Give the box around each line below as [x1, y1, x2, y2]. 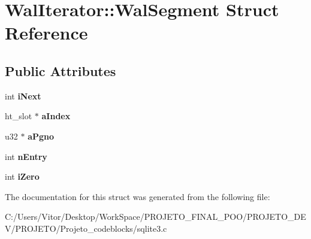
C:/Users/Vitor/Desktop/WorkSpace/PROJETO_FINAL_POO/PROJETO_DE [5, 210, 306, 223]
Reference [5, 20, 88, 45]
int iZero [5, 170, 40, 183]
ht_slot [5, 110, 32, 122]
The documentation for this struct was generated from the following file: [5, 190, 270, 202]
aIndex [41, 110, 71, 122]
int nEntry [5, 150, 47, 162]
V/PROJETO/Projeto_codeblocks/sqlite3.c [5, 222, 167, 234]
